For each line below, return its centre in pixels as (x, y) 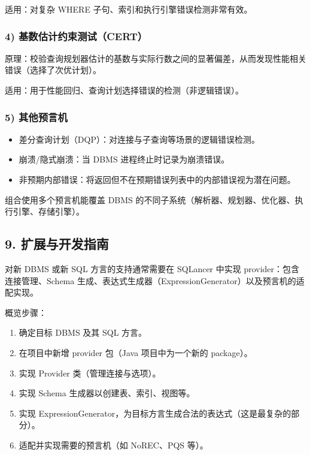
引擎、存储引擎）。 (48, 211)
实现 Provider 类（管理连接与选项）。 (90, 373)
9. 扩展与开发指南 (57, 244)
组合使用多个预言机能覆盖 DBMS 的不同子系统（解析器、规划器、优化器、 (150, 199)
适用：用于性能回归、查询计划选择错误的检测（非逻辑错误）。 (124, 90)
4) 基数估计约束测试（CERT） (76, 36)
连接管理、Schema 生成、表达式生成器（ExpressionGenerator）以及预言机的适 (155, 280)
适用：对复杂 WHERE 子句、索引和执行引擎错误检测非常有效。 (129, 9)
